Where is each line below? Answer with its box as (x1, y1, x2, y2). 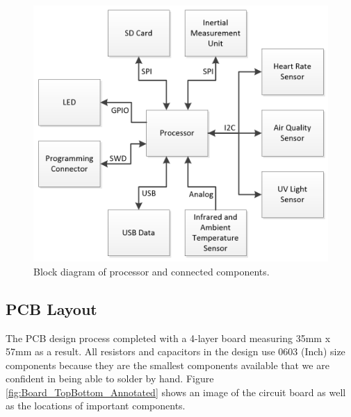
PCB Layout (6, 298, 97, 319)
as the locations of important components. (6, 398, 186, 413)
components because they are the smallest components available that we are (6, 357, 329, 372)
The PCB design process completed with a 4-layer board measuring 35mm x (6, 330, 331, 345)
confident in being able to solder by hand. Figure (6, 371, 214, 386)
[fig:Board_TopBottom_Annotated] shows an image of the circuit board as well (6, 384, 346, 399)
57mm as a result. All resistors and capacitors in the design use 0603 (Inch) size (6, 344, 345, 359)
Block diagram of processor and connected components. (33, 264, 270, 278)
